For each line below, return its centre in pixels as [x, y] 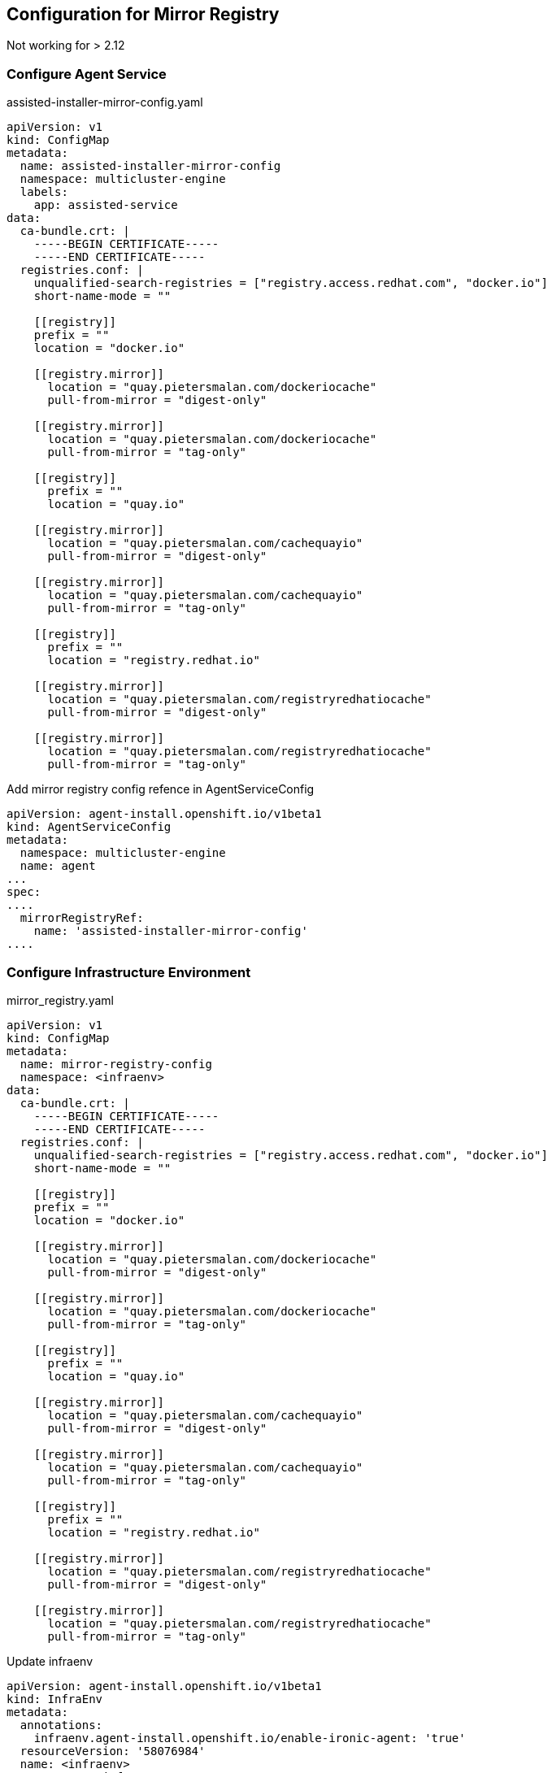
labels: [44, 192]
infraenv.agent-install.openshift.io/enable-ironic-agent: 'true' [250, 1738]
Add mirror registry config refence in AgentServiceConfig [161, 789]
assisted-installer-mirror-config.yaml [105, 102]
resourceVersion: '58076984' [113, 1751]
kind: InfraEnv [55, 1699]
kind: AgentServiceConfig [89, 827]
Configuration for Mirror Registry [143, 14]
